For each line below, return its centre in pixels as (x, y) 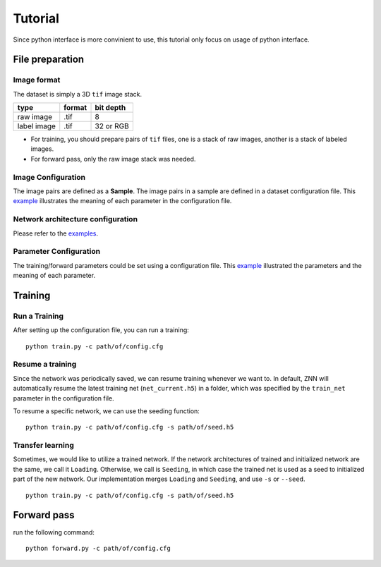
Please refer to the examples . (56, 233)
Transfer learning (43, 446)
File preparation (49, 60)
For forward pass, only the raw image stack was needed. (113, 159)
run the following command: (54, 532)
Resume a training (45, 365)
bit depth (110, 108)
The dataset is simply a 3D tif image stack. (78, 94)
